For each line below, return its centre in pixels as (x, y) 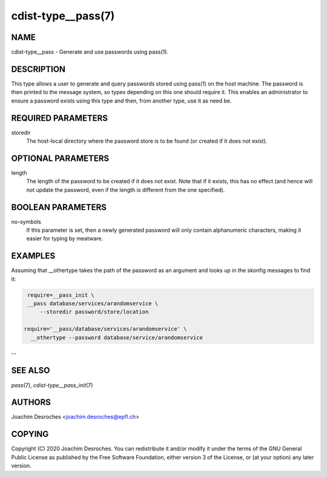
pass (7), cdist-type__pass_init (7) (52, 385)
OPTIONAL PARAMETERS (60, 158)
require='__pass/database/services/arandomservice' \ (105, 329)
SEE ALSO (31, 370)
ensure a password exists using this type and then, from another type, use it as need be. (122, 101)
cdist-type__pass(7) (63, 16)
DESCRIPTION (38, 69)
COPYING (30, 434)
